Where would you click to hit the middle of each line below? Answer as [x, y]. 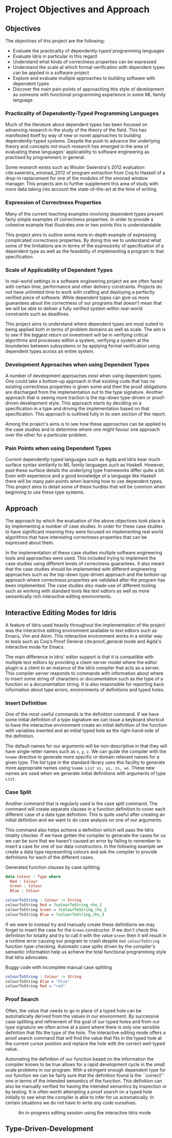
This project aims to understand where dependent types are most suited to [84, 324]
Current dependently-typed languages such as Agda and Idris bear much [83, 460]
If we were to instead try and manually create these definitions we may [80, 924]
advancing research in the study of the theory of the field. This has [76, 130]
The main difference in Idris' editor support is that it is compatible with [80, 657]
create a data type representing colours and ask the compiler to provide [81, 852]
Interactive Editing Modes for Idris [61, 613]
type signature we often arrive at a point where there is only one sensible [83, 1027]
